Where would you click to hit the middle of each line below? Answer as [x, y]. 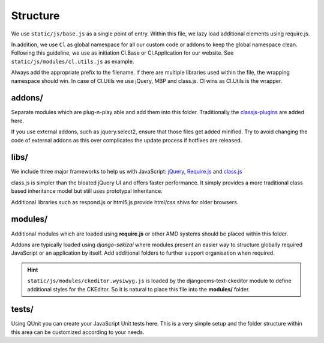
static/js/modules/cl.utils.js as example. [73, 61]
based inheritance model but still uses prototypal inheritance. [87, 191]
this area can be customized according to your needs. [78, 332]
